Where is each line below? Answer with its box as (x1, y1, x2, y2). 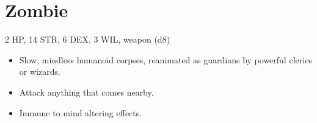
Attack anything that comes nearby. (19, 85, 154, 98)
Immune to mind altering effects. (19, 106, 142, 119)
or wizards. (19, 65, 60, 78)
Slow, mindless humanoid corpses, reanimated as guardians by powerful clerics (19, 53, 312, 66)
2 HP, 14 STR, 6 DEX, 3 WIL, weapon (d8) (5, 33, 170, 46)
